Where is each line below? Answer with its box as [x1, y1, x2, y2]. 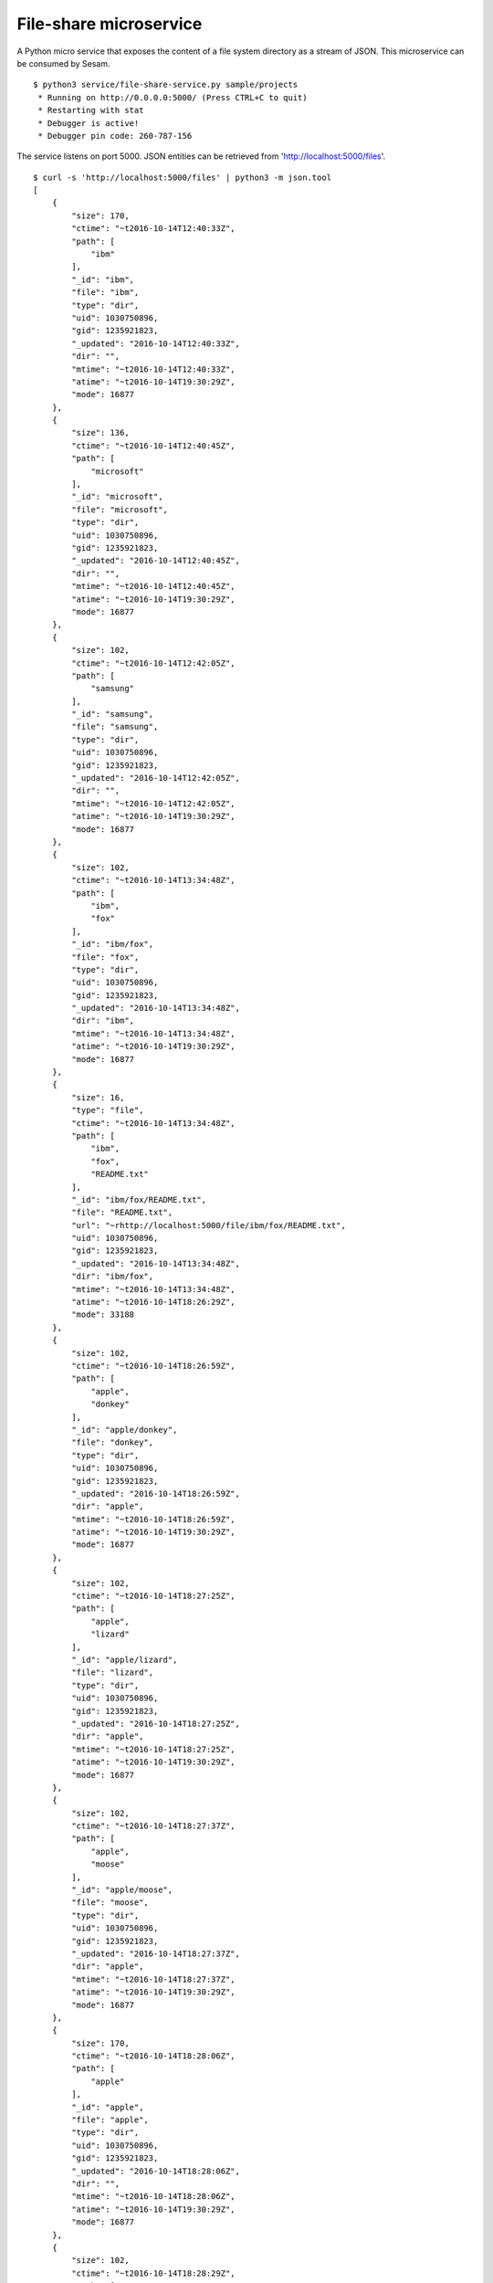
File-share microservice [16, 14, 203, 34]
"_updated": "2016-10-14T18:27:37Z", [71, 1948, 241, 1959]
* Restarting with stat [37, 105, 144, 116]
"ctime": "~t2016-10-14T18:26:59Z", [71, 1361, 236, 1371]
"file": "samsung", [71, 721, 159, 732]
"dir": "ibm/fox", [71, 1271, 154, 1282]
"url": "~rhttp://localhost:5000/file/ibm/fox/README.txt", [71, 1220, 346, 1230]
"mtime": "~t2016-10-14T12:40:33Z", [71, 363, 236, 374]
